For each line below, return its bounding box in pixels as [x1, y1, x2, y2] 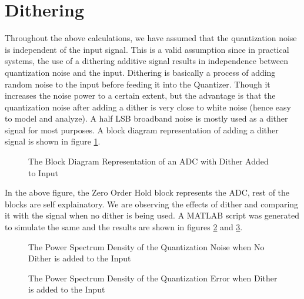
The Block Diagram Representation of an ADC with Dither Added [28, 155, 269, 167]
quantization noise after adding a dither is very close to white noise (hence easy [5, 100, 291, 113]
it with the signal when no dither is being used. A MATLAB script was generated [5, 209, 299, 221]
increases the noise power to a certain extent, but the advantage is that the [5, 89, 276, 102]
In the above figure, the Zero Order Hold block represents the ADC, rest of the [5, 186, 290, 199]
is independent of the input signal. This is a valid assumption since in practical [5, 43, 289, 55]
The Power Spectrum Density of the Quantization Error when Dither [28, 271, 278, 284]
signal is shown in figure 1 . [5, 135, 101, 147]
